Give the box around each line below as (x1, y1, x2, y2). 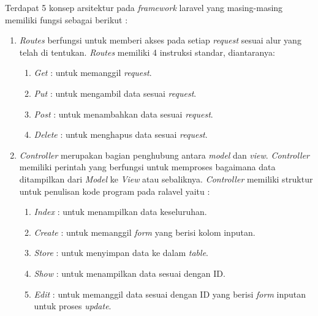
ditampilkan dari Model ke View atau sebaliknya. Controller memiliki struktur (19, 172, 313, 185)
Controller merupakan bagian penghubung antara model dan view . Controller (19, 148, 310, 161)
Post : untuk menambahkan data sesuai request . (34, 107, 213, 120)
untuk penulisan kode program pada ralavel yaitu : (19, 184, 210, 197)
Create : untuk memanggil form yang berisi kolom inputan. (34, 225, 256, 238)
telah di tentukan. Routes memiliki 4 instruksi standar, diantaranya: (19, 45, 275, 58)
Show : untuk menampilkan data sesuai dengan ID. (34, 266, 225, 279)
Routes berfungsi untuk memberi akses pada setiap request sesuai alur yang (19, 34, 301, 47)
